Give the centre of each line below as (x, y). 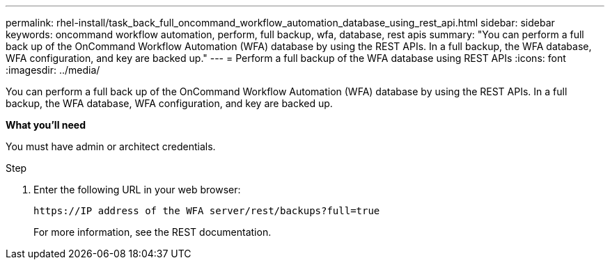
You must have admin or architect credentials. (111, 146)
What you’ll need (46, 125)
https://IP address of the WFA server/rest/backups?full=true (207, 211)
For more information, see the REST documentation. (152, 232)
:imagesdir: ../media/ (53, 70)
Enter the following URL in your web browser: (137, 190)
